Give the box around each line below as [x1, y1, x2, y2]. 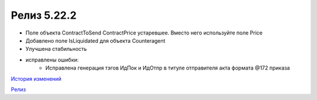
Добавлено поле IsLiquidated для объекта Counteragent [25, 37, 166, 44]
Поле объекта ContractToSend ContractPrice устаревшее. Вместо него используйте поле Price [25, 29, 263, 36]
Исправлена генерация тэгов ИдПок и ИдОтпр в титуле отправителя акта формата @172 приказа [45, 64, 290, 71]
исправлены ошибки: [25, 56, 79, 63]
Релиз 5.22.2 [11, 9, 77, 22]
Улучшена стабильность [25, 46, 87, 53]
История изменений [11, 75, 62, 82]
